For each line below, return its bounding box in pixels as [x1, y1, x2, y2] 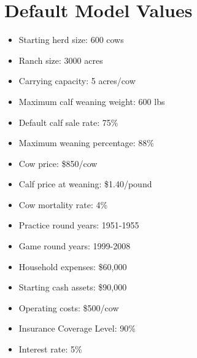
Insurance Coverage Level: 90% [18, 322, 136, 335]
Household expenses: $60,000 [18, 260, 127, 273]
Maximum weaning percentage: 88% [18, 136, 154, 149]
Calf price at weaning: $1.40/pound [18, 177, 152, 190]
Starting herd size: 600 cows [18, 33, 124, 46]
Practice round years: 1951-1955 [18, 219, 139, 232]
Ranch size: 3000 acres [18, 53, 103, 66]
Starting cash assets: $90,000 [18, 281, 127, 294]
